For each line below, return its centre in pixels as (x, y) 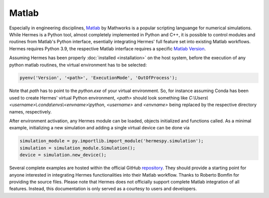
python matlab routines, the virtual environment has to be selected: (78, 65)
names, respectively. (30, 111)
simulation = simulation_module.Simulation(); (77, 148)
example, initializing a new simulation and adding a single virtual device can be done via (99, 128)
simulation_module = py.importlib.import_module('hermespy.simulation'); (112, 141)
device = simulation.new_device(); (63, 155)
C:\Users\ (199, 98)
